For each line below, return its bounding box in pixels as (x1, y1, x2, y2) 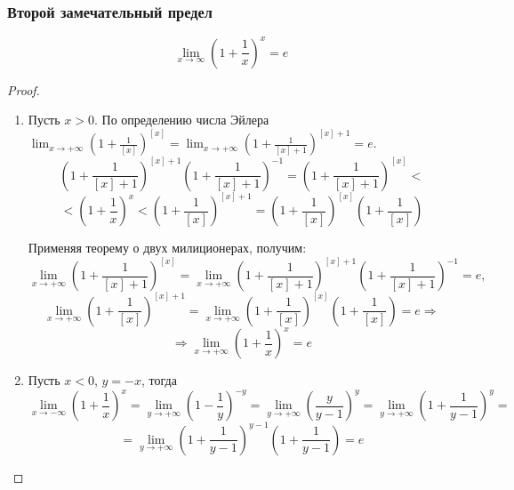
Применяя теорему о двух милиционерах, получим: (28, 238, 307, 257)
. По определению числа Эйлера (93, 110, 269, 129)
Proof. (7, 80, 40, 99)
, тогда (141, 371, 177, 390)
